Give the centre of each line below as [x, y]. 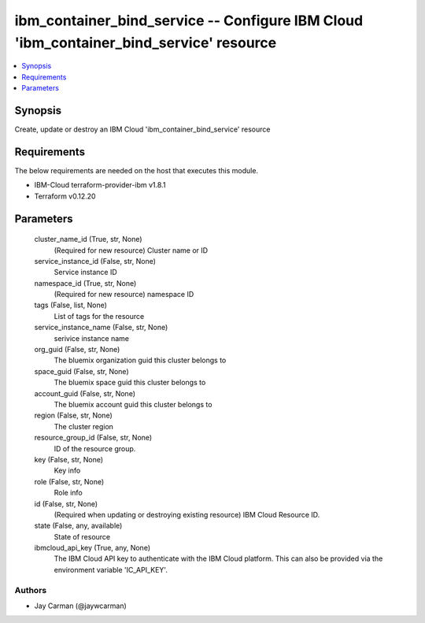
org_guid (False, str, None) [77, 350]
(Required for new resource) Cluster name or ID [131, 250]
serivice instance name [92, 338]
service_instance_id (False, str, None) [95, 261]
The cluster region [84, 426]
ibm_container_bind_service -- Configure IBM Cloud [189, 20]
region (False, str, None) [74, 415]
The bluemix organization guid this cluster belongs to [140, 360]
